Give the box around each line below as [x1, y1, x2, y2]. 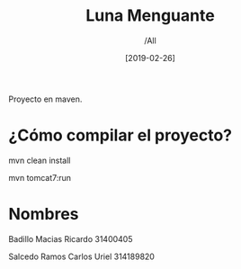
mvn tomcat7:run [8, 172, 72, 183]
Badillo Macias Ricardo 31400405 [8, 233, 133, 244]
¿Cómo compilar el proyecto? [8, 125, 233, 146]
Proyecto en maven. [8, 94, 83, 104]
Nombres [8, 204, 79, 225]
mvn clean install [8, 155, 71, 166]
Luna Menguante [85, 5, 215, 26]
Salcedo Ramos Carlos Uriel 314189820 [8, 251, 155, 262]
